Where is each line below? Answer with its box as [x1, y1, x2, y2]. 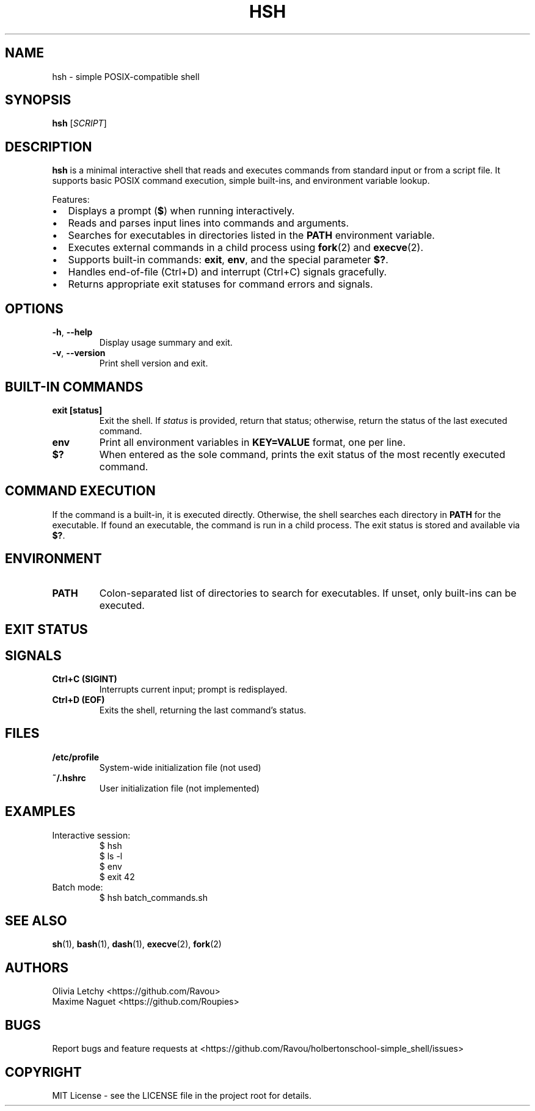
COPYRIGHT [5, 1064, 82, 1080]
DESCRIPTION [5, 139, 92, 155]
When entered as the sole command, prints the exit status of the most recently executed [99, 448, 506, 461]
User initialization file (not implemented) [99, 782, 260, 793]
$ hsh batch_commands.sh [99, 892, 208, 903]
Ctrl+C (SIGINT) [52, 673, 117, 684]
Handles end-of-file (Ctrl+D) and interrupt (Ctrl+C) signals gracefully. [68, 266, 387, 279]
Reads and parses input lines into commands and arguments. [68, 217, 349, 230]
